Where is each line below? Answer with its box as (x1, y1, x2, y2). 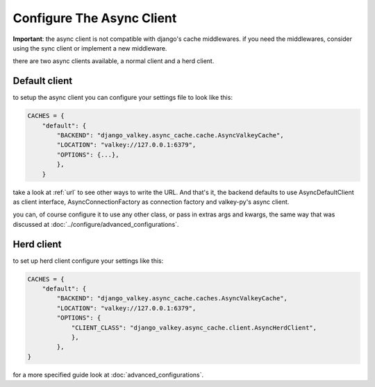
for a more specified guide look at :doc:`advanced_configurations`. (12, 370, 204, 379)
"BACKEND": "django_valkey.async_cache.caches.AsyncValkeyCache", (56, 295, 288, 302)
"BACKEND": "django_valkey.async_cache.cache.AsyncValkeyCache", (56, 132, 284, 139)
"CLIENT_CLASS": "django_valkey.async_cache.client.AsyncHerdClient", (71, 323, 317, 332)
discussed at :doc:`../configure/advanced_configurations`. (12, 220, 179, 228)
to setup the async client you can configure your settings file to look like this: (12, 94, 233, 102)
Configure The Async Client (12, 10, 177, 26)
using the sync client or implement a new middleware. (12, 44, 167, 52)
